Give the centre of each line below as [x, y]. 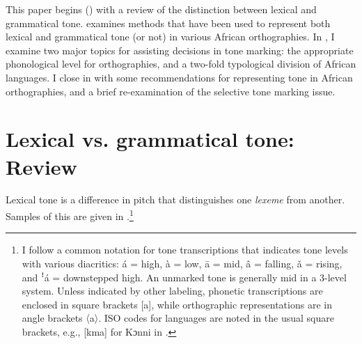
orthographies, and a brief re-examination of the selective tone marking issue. [171, 91]
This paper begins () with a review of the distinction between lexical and [161, 9]
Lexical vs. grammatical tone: [150, 139]
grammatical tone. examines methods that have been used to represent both [168, 23]
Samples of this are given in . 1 [70, 215]
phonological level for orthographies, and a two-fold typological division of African [181, 64]
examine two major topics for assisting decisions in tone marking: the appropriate [180, 50]
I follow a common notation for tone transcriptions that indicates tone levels [185, 250]
